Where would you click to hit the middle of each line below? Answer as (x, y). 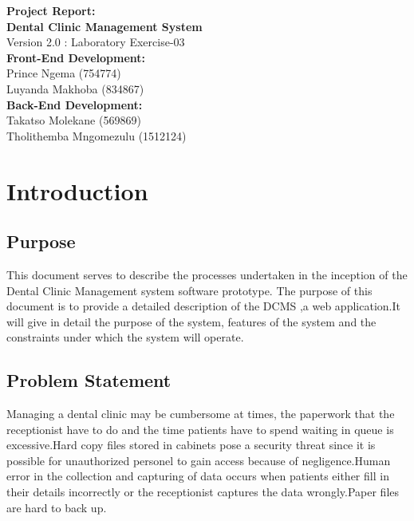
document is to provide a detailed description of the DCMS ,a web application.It (203, 306)
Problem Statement (89, 380)
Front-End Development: (76, 57)
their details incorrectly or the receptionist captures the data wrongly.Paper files (203, 492)
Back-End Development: (75, 104)
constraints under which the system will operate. (125, 337)
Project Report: (51, 10)
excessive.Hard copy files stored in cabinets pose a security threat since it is (191, 445)
